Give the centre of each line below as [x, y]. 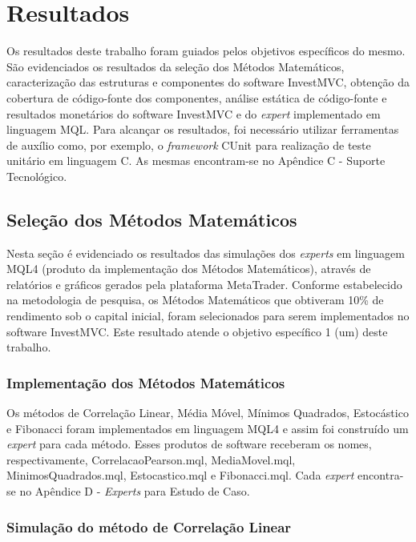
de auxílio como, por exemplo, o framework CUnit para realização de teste [189, 145]
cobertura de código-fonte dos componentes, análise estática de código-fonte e [197, 97]
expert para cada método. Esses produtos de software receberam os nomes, [189, 444]
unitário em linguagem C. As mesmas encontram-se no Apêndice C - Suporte [196, 161]
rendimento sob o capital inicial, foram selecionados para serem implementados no [208, 316]
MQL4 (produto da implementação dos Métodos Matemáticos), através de [189, 269]
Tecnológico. [37, 176]
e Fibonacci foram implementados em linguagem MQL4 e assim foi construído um [208, 428]
